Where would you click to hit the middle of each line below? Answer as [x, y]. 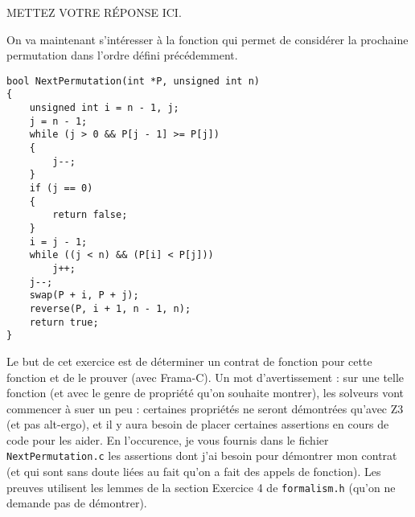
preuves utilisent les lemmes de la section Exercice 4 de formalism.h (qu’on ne [201, 487]
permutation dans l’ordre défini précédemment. [122, 55]
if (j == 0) [61, 189]
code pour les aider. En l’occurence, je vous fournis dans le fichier [168, 439]
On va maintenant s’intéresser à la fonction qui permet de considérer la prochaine [207, 39]
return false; [90, 215]
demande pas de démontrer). [77, 503]
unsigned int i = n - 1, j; [104, 108]
